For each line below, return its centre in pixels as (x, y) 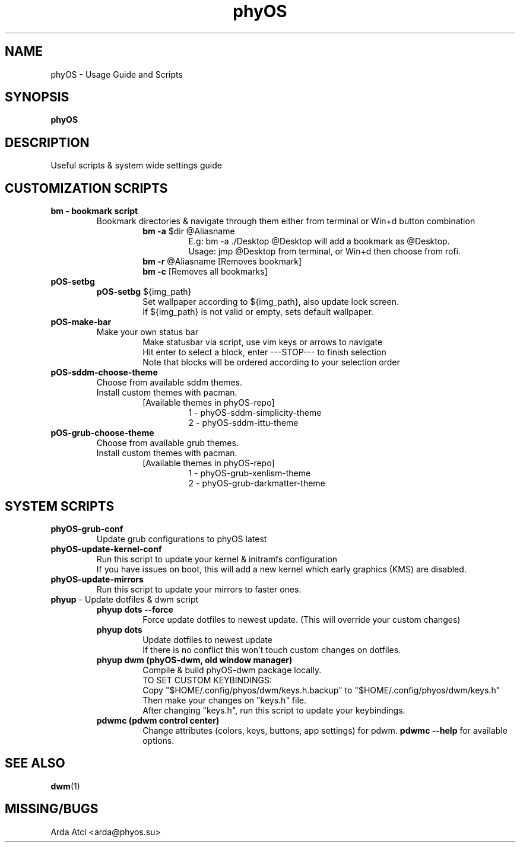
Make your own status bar (147, 332)
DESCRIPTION (47, 142)
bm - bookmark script (94, 211)
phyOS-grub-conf (87, 528)
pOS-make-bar (81, 322)
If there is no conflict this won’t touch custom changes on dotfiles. (272, 649)
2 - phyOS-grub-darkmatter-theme (257, 483)
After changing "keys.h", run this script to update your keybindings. (274, 710)
